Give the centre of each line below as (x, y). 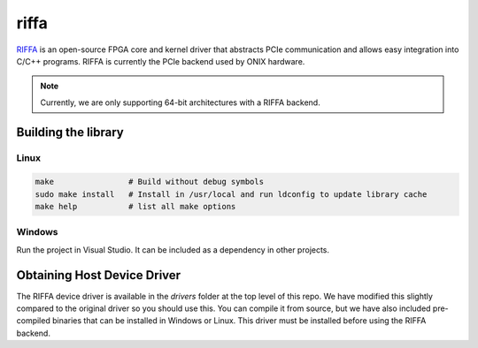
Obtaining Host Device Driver (99, 275)
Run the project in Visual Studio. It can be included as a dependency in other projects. (173, 250)
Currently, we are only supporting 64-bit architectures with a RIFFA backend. (180, 102)
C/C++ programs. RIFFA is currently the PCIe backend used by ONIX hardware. (161, 61)
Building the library (70, 132)
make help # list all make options (135, 207)
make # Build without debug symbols (150, 182)
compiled (33, 321)
